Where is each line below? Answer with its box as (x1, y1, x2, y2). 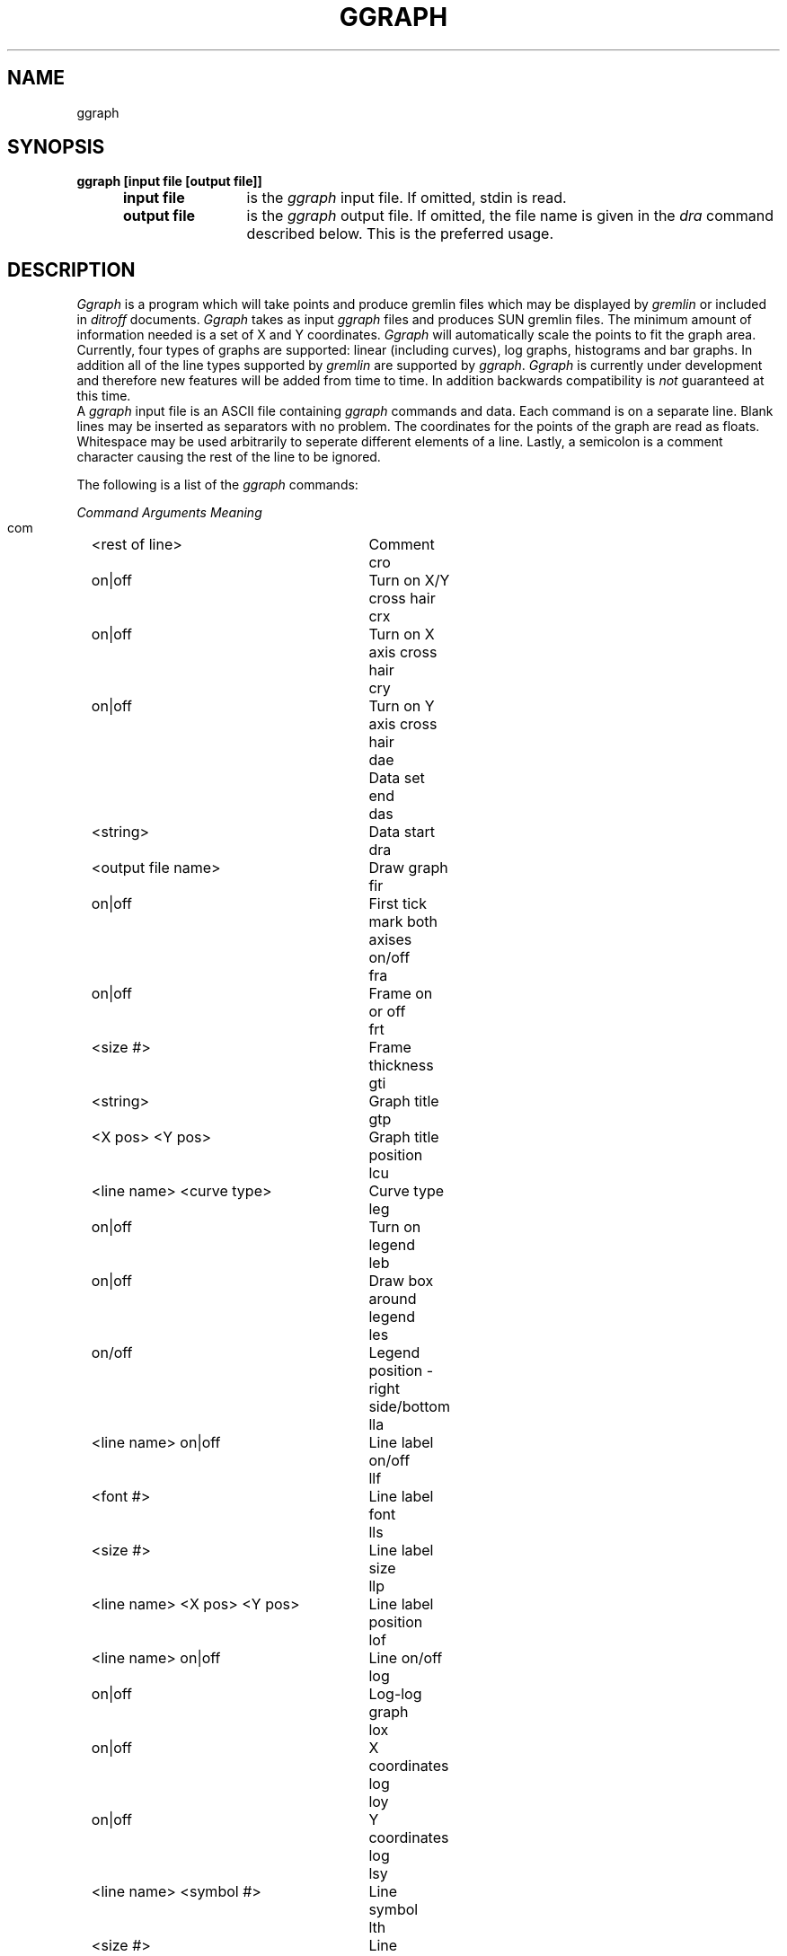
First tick (368, 894, 427, 913)
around (368, 1290, 417, 1308)
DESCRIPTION (7, 258, 136, 281)
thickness (368, 1056, 434, 1075)
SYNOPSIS (7, 136, 105, 159)
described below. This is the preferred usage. (246, 225, 554, 243)
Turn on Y (368, 697, 435, 716)
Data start (368, 823, 435, 841)
